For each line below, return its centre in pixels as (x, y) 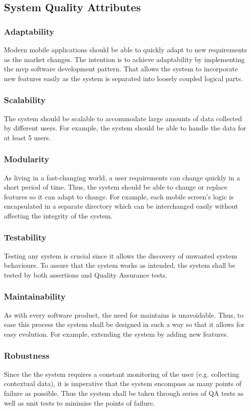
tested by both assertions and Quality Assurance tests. (86, 274)
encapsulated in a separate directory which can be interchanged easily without (121, 206)
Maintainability (35, 296)
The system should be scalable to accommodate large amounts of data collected (123, 118)
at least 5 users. (27, 137)
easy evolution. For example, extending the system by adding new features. (116, 334)
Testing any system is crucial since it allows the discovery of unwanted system (121, 255)
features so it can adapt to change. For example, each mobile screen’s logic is (119, 196)
